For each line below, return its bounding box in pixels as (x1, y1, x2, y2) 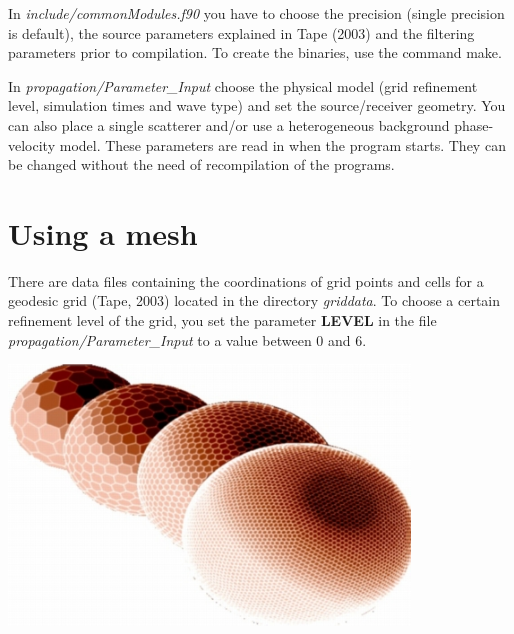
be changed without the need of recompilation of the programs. (8, 154, 395, 175)
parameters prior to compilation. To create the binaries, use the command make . (8, 42, 502, 63)
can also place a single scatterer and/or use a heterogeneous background (8, 114, 450, 135)
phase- (454, 114, 494, 135)
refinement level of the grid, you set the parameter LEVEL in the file (8, 310, 437, 331)
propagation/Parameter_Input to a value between (8, 329, 312, 350)
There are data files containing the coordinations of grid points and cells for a (8, 270, 484, 291)
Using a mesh (8, 212, 198, 253)
